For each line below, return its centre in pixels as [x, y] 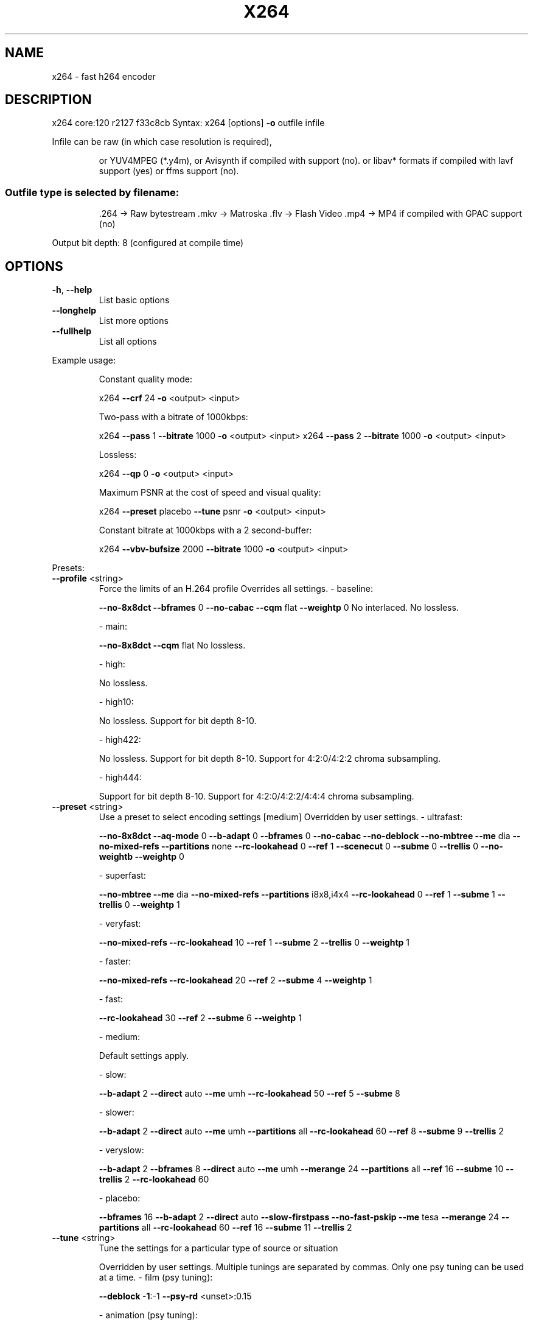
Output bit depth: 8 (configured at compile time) [148, 243]
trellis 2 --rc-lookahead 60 [154, 1179]
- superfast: [122, 876]
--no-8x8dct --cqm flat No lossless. [172, 645]
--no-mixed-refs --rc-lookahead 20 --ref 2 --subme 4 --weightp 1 [235, 980]
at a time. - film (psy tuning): [156, 1278]
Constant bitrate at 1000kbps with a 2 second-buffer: [205, 530]
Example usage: [84, 360]
